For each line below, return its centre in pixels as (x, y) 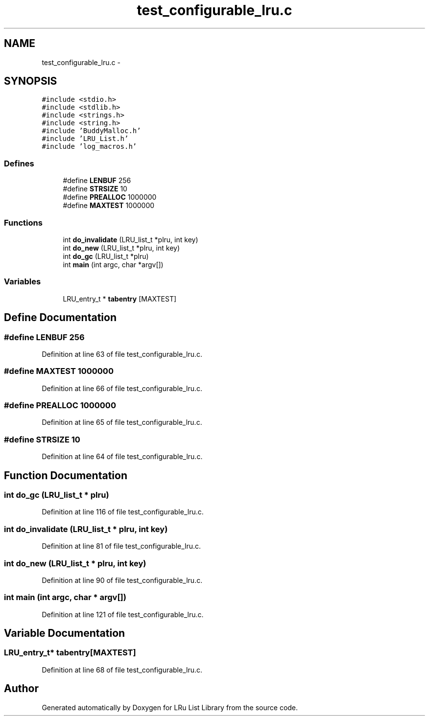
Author (21, 689)
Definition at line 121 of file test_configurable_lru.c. (123, 614)
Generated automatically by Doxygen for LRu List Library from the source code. (170, 707)
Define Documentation (60, 318)
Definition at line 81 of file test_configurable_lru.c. (121, 546)
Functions (23, 222)
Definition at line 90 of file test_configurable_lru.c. (122, 580)
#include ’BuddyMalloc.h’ (91, 131)
